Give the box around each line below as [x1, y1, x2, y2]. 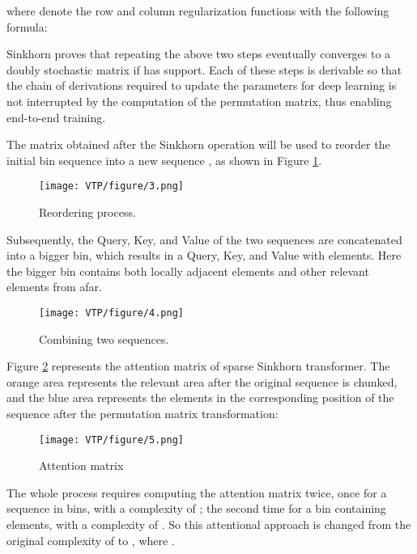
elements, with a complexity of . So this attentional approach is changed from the [6, 516, 411, 533]
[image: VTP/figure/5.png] [39, 433, 184, 446]
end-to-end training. [6, 108, 106, 125]
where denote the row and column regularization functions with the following [6, 2, 389, 19]
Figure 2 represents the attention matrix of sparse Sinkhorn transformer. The [6, 357, 390, 374]
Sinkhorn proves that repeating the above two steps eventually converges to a [6, 45, 391, 62]
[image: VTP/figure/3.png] [39, 180, 184, 192]
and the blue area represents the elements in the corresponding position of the [6, 389, 394, 406]
